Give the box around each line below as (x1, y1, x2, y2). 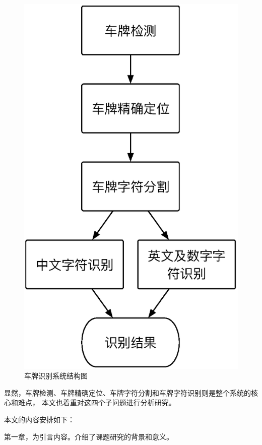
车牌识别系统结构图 (24, 370, 88, 381)
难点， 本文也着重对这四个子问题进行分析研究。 (18, 397, 176, 408)
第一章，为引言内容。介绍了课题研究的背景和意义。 (4, 431, 173, 441)
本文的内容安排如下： (4, 414, 75, 424)
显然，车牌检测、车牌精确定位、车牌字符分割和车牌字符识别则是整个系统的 (4, 387, 251, 398)
